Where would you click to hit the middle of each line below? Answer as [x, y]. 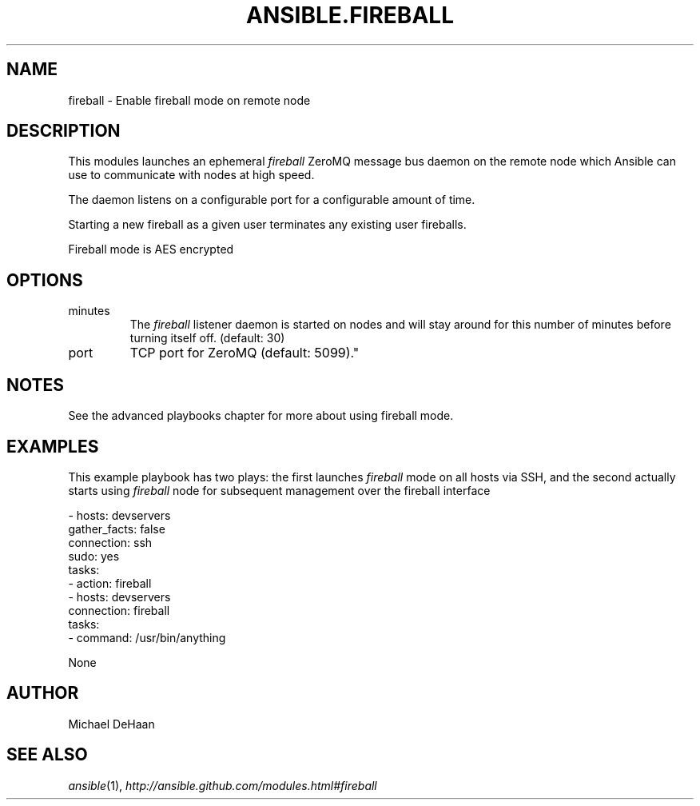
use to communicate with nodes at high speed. [191, 175]
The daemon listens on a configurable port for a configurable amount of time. [272, 200]
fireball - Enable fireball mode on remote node [189, 100]
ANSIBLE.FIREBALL [350, 15]
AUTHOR [43, 693]
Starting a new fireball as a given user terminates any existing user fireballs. [267, 225]
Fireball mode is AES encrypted [151, 249]
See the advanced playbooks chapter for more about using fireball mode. [261, 416]
